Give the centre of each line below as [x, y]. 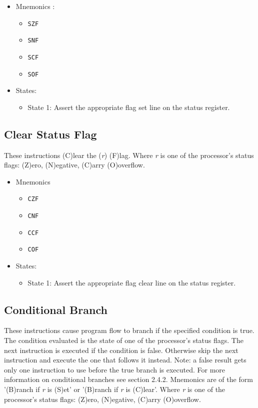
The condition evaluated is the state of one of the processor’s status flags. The [124, 340]
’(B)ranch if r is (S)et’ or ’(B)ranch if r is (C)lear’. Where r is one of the [115, 389]
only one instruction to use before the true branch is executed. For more [115, 369]
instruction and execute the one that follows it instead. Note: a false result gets [125, 360]
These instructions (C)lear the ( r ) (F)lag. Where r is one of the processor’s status [129, 155]
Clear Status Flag [50, 134]
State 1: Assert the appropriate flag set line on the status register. [129, 107]
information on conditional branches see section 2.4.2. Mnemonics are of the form [128, 379]
